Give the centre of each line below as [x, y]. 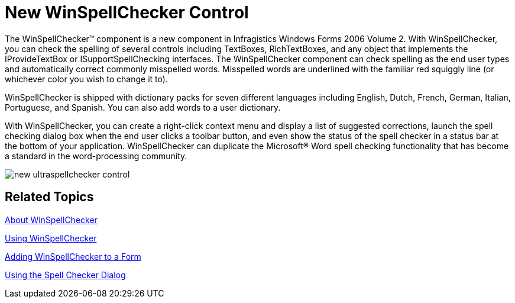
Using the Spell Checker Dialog [65, 275]
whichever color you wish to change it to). [86, 79]
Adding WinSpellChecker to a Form [73, 256]
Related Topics [49, 197]
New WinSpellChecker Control [127, 12]
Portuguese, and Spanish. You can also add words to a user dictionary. [143, 107]
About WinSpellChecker [51, 220]
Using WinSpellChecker [51, 238]
